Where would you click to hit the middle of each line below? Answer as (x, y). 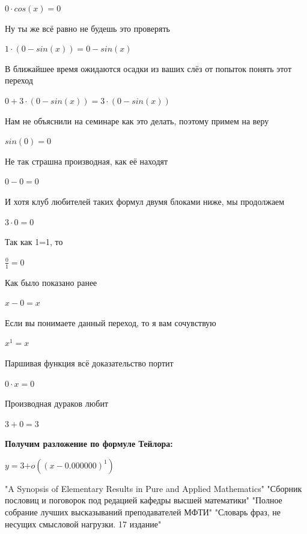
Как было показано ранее (51, 282)
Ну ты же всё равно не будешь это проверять (87, 28)
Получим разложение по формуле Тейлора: (89, 444)
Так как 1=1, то (34, 242)
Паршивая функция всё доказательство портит (89, 363)
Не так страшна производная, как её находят (87, 161)
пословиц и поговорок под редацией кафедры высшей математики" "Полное (144, 500)
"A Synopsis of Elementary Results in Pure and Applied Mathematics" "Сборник (153, 488)
